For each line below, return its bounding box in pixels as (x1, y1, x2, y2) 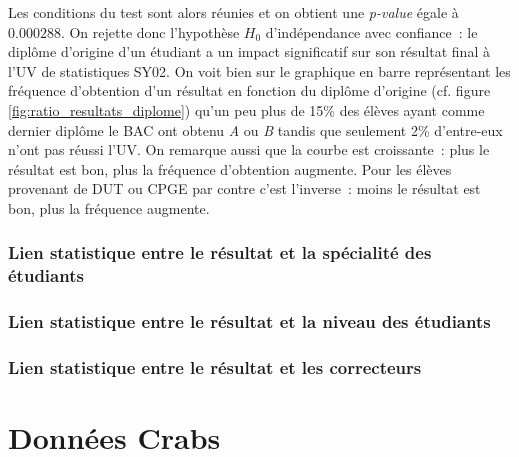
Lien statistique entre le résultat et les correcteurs (8, 355, 422, 380)
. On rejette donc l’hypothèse (60, 21, 240, 42)
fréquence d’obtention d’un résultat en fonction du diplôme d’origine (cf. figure (8, 80, 491, 101)
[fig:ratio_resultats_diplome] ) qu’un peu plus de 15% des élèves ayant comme (8, 99, 485, 120)
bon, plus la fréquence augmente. (8, 197, 210, 218)
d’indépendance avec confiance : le (265, 21, 478, 42)
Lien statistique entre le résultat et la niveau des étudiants (8, 309, 491, 334)
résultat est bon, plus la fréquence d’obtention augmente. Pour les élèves (8, 158, 452, 179)
